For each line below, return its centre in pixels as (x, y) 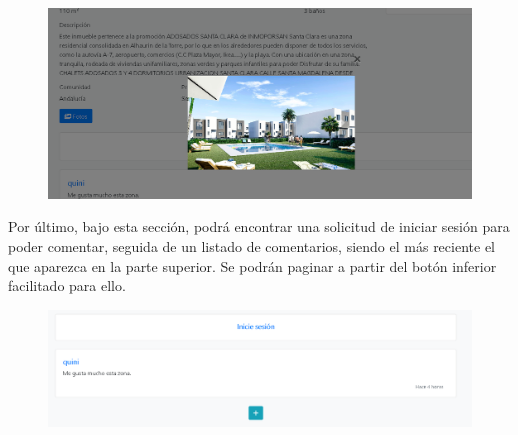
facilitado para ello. (67, 285)
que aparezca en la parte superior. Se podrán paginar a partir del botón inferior (252, 265)
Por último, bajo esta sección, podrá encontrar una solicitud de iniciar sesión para (259, 226)
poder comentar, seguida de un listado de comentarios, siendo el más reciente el (251, 246)
